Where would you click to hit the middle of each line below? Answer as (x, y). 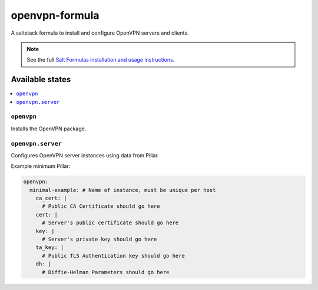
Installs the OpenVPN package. (49, 129)
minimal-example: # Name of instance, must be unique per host (123, 190)
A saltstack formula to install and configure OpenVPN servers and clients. (100, 33)
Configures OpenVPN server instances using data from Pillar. (85, 155)
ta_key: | (50, 247)
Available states (41, 80)
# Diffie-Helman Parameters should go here (106, 272)
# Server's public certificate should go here (110, 223)
